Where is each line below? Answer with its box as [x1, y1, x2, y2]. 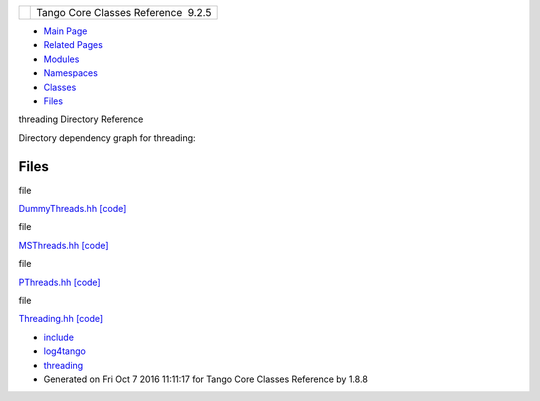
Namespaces [43, 67, 99, 79]
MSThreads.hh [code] [18, 239, 109, 251]
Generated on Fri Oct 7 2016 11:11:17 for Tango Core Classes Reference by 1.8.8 [43, 373, 369, 385]
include [43, 331, 75, 343]
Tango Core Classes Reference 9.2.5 [36, 6, 212, 19]
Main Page [43, 25, 88, 37]
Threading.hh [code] [18, 313, 104, 325]
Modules [43, 53, 80, 65]
